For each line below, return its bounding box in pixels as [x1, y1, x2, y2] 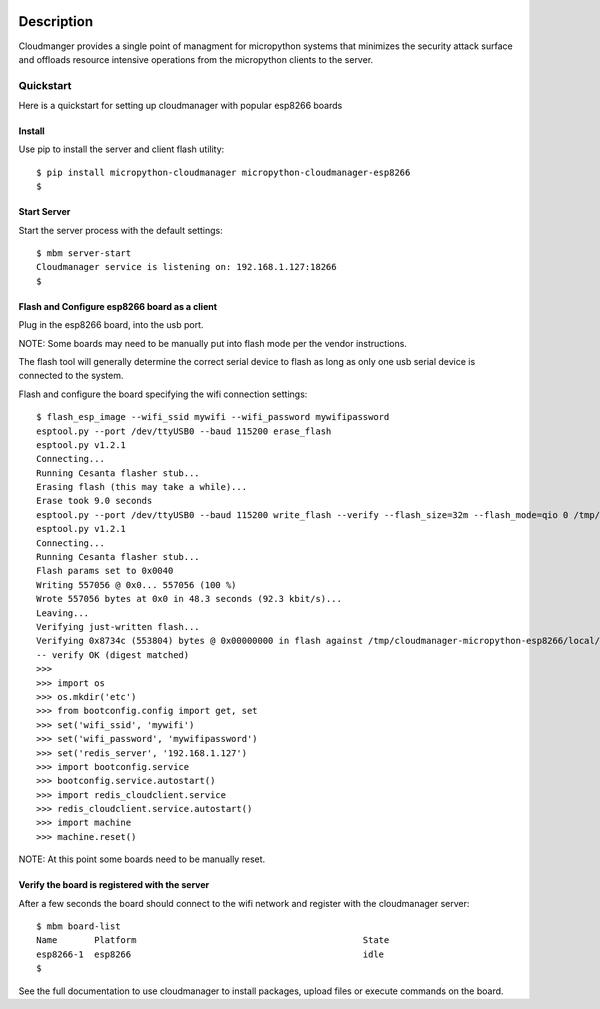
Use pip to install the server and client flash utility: [18, 143, 225, 155]
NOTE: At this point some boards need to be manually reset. [18, 853, 266, 865]
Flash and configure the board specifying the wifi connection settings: [18, 388, 308, 400]
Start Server [18, 206, 71, 218]
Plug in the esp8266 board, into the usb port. [18, 319, 204, 331]
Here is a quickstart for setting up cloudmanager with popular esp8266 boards [18, 100, 343, 112]
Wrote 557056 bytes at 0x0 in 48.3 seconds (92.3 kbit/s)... [36, 593, 342, 605]
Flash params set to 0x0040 [36, 565, 174, 577]
